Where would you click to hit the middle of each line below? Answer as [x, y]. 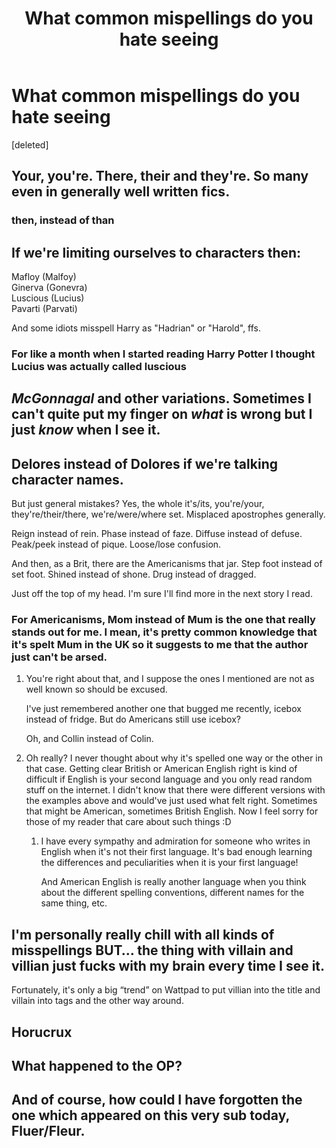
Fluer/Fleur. [48, 1131]
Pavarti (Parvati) [44, 309]
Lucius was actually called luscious [99, 366]
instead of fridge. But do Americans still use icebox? [133, 719]
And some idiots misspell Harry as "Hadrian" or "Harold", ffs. [136, 328]
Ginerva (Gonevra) [49, 288]
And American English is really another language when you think [173, 882]
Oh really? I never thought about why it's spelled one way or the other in [174, 758]
